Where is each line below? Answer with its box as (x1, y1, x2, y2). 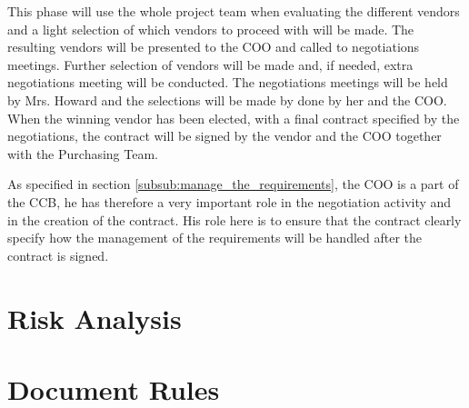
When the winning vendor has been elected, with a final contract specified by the (7, 108, 460, 127)
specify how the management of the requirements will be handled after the (7, 228, 423, 247)
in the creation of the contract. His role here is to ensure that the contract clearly (7, 210, 462, 229)
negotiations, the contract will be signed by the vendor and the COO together (7, 126, 442, 145)
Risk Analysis (7, 299, 182, 336)
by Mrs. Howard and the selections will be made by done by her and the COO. (7, 90, 447, 109)
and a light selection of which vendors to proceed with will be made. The (7, 19, 414, 38)
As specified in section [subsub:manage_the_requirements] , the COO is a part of (7, 174, 459, 194)
